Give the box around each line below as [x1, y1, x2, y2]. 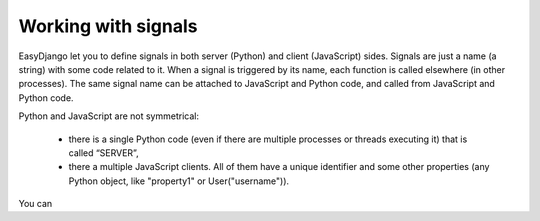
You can [18, 198, 53, 210]
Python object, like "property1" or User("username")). [68, 175, 290, 187]
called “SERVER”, [68, 146, 139, 159]
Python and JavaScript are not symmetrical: [18, 110, 200, 122]
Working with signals [18, 15, 198, 37]
